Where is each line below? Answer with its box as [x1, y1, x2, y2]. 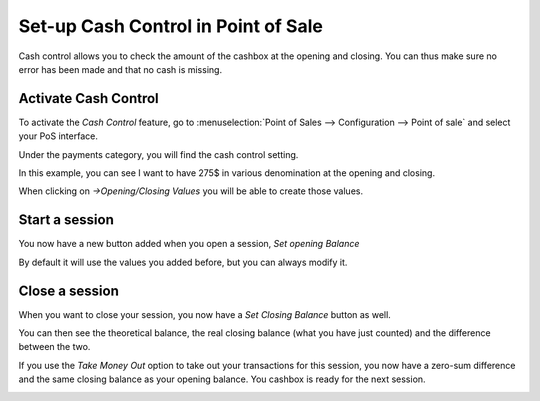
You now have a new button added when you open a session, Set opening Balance [18, 238, 360, 250]
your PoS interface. [18, 130, 99, 142]
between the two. [18, 341, 91, 353]
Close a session [18, 282, 119, 299]
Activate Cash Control [18, 90, 159, 107]
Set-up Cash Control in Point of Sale [18, 15, 324, 37]
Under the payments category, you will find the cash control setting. [18, 148, 299, 160]
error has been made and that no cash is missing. [18, 63, 223, 75]
